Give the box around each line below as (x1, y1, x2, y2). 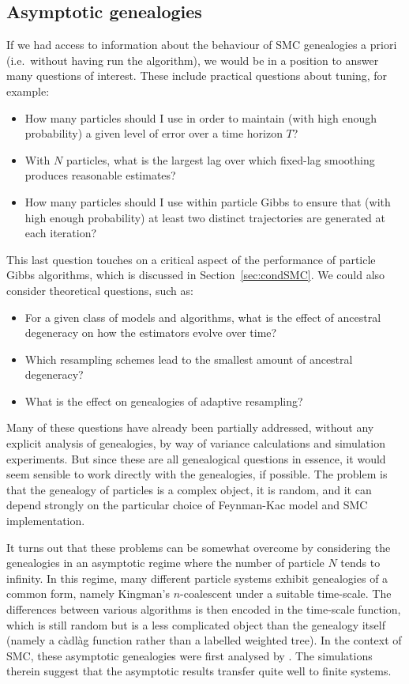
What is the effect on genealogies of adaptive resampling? (24, 392, 303, 409)
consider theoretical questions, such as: (6, 282, 193, 298)
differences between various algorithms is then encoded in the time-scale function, (6, 601, 401, 618)
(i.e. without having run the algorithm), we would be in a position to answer (6, 51, 379, 68)
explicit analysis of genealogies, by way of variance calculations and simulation (6, 435, 385, 452)
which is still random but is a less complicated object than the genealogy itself (6, 616, 385, 633)
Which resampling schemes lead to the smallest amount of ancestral (24, 350, 353, 367)
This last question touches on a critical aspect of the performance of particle (6, 251, 376, 267)
